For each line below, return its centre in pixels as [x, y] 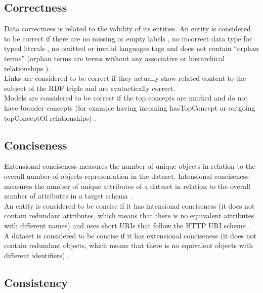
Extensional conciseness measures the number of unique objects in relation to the [130, 166]
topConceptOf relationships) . [50, 117]
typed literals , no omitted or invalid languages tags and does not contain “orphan [131, 48]
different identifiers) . [37, 255]
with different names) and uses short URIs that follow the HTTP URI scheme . [127, 225]
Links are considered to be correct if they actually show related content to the [125, 78]
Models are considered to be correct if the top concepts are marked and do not [126, 98]
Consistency [36, 282]
